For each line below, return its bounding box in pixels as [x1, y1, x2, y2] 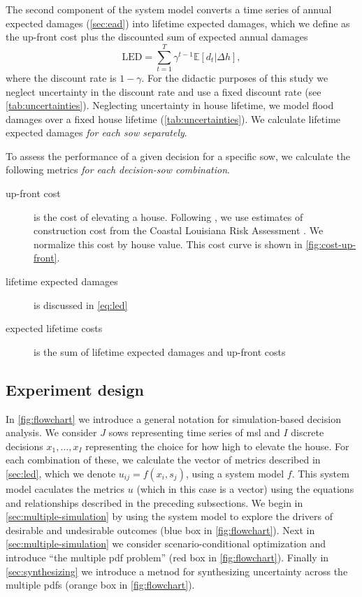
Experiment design [6, 378, 145, 400]
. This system [291, 466, 349, 480]
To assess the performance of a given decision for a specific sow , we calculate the [6, 148, 350, 163]
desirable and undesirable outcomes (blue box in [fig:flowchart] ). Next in [6, 522, 315, 537]
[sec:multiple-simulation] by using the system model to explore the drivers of [6, 509, 333, 524]
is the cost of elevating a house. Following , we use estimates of [34, 209, 303, 224]
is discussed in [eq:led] [34, 297, 128, 312]
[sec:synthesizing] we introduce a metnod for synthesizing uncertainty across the [6, 563, 348, 578]
